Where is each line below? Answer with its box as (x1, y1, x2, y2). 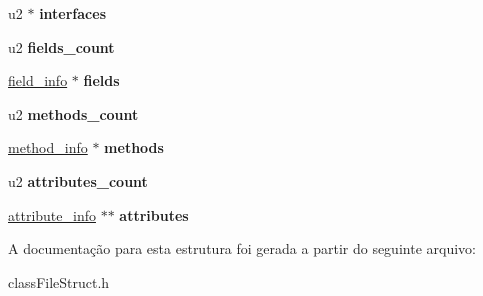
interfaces (39, 3, 106, 23)
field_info (8, 70, 68, 91)
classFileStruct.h (8, 271, 110, 292)
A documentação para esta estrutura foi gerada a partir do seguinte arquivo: (8, 238, 476, 259)
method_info (8, 137, 88, 158)
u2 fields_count (8, 36, 115, 57)
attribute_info (8, 204, 96, 225)
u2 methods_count (8, 103, 139, 124)
